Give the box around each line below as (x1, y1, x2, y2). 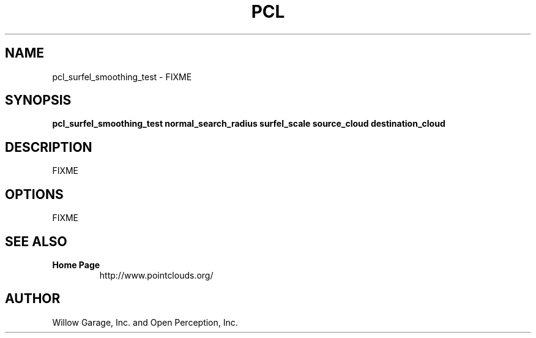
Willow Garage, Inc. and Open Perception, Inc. (52, 317, 238, 328)
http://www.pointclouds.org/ (99, 269, 214, 280)
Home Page (52, 259, 100, 270)
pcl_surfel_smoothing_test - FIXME (52, 71, 192, 82)
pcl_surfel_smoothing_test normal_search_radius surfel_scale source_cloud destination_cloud (52, 118, 445, 129)
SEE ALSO (5, 233, 67, 249)
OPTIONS (5, 186, 64, 202)
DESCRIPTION (5, 139, 92, 155)
